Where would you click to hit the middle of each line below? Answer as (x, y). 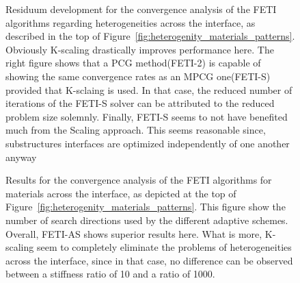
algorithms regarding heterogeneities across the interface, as (131, 22)
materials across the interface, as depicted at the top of (121, 193)
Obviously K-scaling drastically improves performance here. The (140, 49)
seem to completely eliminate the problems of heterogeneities (164, 247)
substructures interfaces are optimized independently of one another (148, 143)
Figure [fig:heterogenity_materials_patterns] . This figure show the (146, 207)
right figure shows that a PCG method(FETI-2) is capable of (133, 63)
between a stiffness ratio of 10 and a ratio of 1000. (110, 274)
